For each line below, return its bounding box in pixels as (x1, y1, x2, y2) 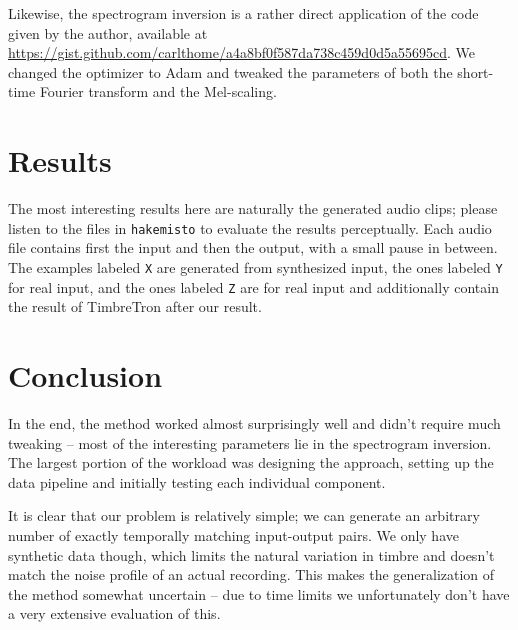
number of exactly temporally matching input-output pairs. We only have (8, 524, 459, 545)
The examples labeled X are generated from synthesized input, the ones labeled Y (8, 256, 503, 277)
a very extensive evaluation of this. (8, 603, 221, 624)
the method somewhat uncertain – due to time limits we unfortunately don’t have (8, 583, 510, 604)
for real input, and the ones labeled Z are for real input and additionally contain (8, 276, 499, 297)
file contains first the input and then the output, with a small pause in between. (8, 237, 498, 258)
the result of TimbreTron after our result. (8, 296, 262, 317)
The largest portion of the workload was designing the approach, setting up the (8, 452, 494, 473)
